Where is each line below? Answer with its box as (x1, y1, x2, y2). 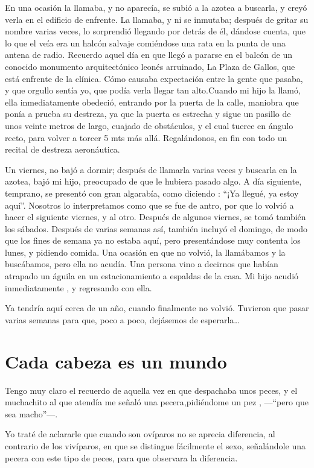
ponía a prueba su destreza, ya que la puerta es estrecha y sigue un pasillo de (5, 107, 291, 120)
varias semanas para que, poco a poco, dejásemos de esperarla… (5, 313, 240, 326)
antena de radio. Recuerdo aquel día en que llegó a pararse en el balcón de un (5, 48, 293, 61)
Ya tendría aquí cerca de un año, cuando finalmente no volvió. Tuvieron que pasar (5, 302, 309, 314)
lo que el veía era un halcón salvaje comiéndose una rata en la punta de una (5, 36, 286, 49)
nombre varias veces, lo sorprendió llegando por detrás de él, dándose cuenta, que (5, 25, 306, 37)
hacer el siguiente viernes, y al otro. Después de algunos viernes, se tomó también (5, 210, 306, 223)
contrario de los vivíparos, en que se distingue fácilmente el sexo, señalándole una (5, 439, 306, 452)
